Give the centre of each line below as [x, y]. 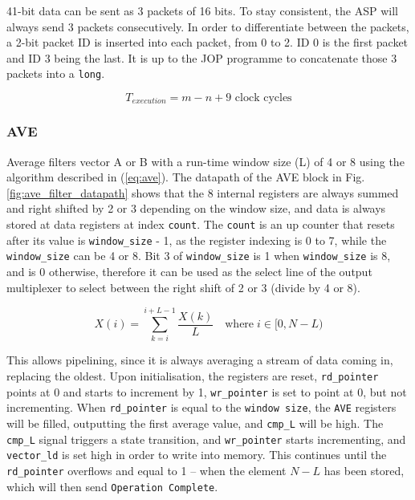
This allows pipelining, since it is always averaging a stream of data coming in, [200, 360]
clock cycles [263, 98]
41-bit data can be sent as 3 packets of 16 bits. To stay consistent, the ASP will [202, 10]
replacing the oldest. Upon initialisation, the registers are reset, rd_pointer [193, 375]
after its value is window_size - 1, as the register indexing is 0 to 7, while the [197, 240]
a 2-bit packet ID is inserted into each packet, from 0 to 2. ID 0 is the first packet [207, 42]
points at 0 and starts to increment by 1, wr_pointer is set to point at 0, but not [207, 391]
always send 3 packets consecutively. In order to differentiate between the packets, [208, 26]
